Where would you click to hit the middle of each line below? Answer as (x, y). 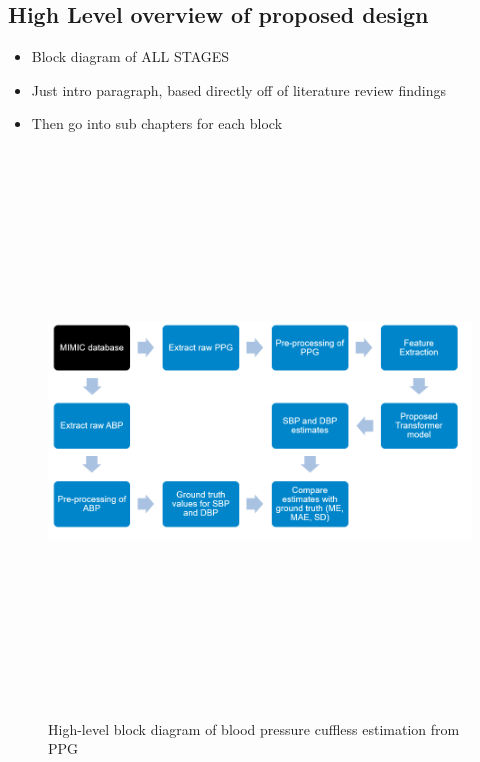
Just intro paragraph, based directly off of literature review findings (238, 89)
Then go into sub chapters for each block (157, 123)
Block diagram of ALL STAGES (130, 56)
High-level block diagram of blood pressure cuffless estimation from (254, 728)
